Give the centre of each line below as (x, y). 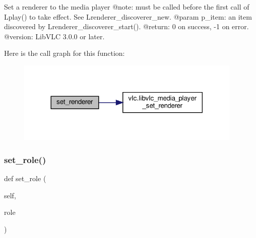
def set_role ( (25, 178)
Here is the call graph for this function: (65, 53)
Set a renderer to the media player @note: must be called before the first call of (127, 7)
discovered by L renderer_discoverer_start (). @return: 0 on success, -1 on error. (126, 26)
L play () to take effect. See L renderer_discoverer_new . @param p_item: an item (128, 16)
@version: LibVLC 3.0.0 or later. (54, 36)
